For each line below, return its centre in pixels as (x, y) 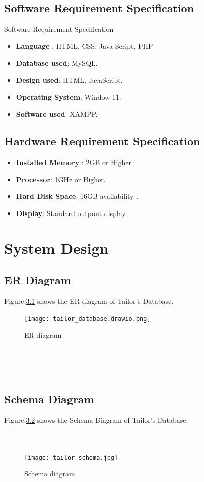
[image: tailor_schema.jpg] (71, 458)
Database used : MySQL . (57, 63)
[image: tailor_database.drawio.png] (87, 319)
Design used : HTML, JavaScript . (69, 79)
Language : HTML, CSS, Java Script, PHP (84, 46)
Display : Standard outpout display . (72, 213)
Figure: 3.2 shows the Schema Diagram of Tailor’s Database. (96, 420)
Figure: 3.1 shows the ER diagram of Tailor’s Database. (89, 301)
